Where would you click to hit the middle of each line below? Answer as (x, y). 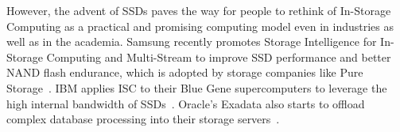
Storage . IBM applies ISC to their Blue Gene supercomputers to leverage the (197, 87)
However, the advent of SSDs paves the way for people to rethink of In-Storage (199, 10)
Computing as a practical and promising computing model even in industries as (200, 26)
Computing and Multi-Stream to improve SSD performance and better (219, 57)
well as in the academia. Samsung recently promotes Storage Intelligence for (192, 41)
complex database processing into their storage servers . (143, 119)
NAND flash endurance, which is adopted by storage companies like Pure (185, 72)
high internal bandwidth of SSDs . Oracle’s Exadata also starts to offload (186, 103)
